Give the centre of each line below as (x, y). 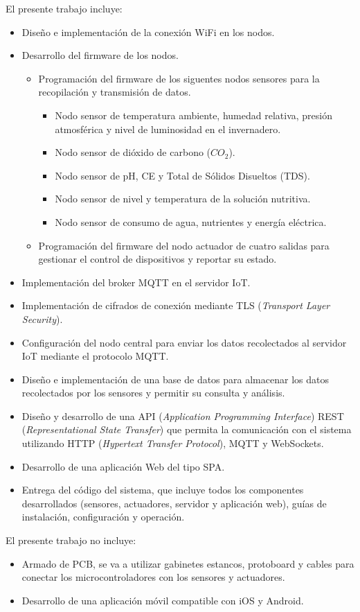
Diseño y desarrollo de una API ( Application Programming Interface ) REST (183, 416)
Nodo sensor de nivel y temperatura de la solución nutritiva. (183, 199)
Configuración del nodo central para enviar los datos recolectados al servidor (184, 342)
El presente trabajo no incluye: (71, 540)
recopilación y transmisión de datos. (115, 92)
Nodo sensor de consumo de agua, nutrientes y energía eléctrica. (191, 221)
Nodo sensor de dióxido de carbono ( (133, 152)
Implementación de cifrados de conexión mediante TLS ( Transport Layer (176, 305)
